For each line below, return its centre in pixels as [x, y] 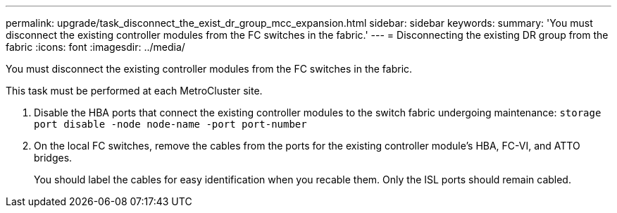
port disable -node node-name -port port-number [170, 124]
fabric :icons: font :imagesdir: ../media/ [95, 47]
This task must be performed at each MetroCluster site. [134, 91]
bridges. [53, 158]
